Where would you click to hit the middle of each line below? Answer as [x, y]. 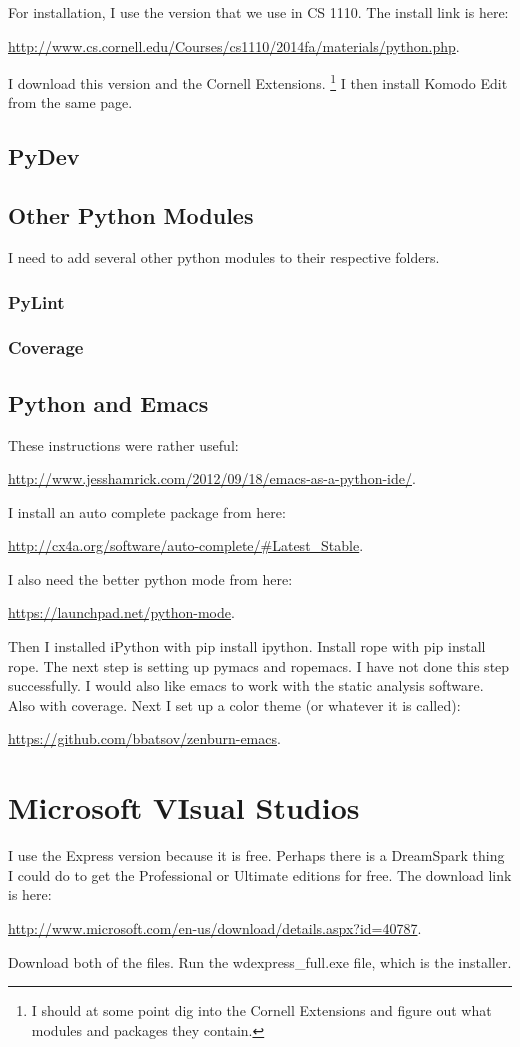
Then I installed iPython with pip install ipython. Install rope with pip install [247, 646]
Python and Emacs [108, 402]
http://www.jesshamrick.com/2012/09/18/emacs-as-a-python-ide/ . [212, 478]
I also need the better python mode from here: [150, 578]
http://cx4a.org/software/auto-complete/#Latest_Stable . [186, 545]
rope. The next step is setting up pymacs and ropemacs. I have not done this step [259, 665]
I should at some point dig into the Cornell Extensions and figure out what [261, 1010]
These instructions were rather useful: [123, 444]
